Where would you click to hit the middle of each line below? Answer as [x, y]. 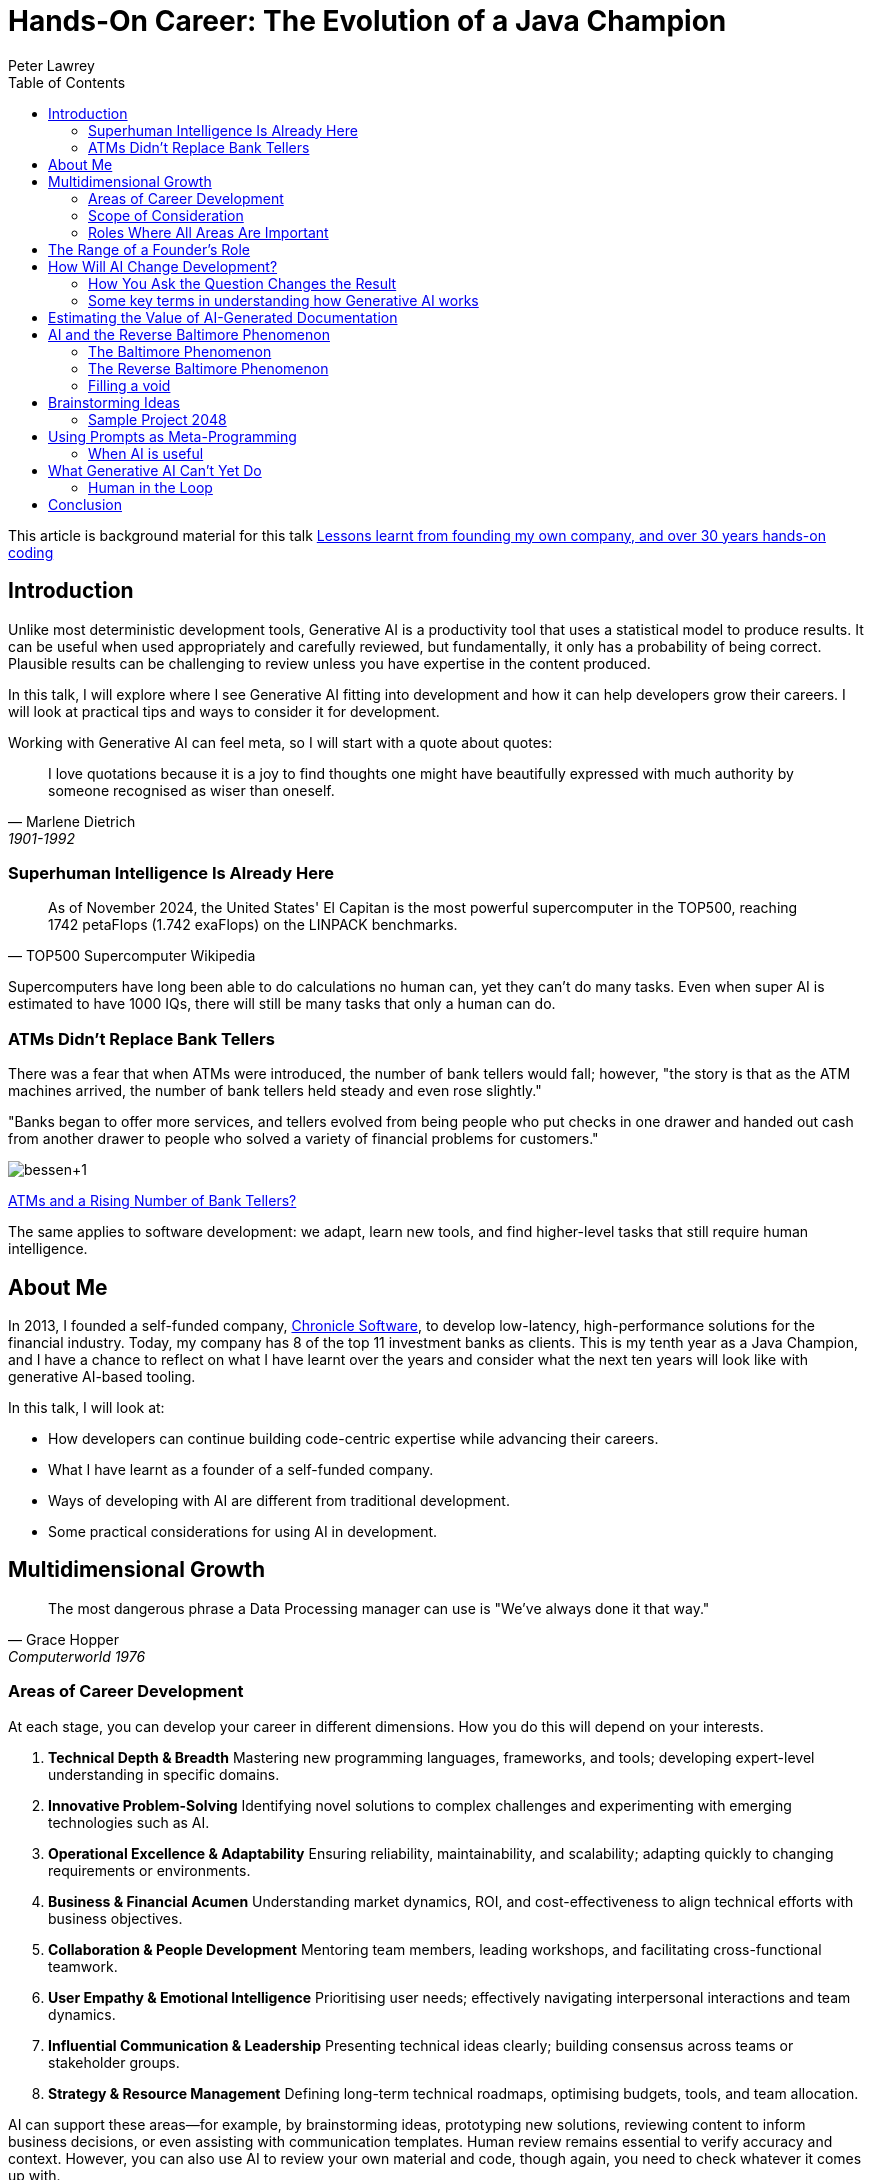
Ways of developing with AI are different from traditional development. [279, 1500]
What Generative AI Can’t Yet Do [155, 470]
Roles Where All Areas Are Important [208, 232]
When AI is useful [146, 453]
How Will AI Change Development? [163, 266]
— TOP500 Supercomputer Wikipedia [132, 956]
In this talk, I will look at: [86, 1407]
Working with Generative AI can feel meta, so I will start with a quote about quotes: [280, 742]
